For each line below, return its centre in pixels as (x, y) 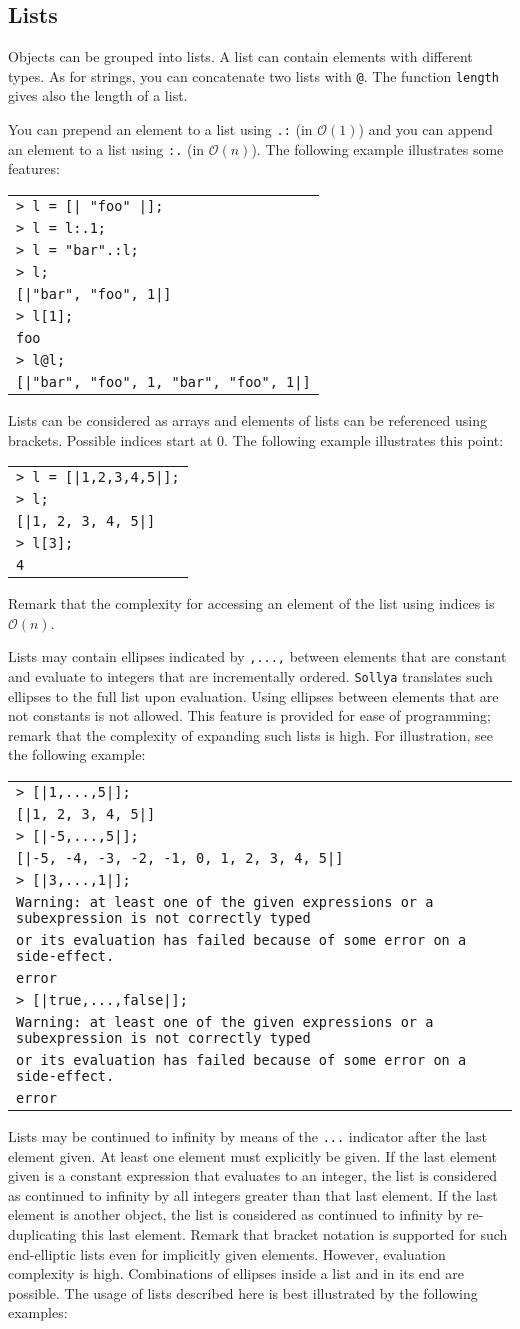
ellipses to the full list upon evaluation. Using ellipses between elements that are (253, 695)
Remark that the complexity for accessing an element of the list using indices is (251, 603)
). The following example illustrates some (377, 148)
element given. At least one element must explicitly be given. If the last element (252, 1155)
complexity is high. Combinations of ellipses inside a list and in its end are (236, 1273)
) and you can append (425, 129)
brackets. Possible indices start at (110, 439)
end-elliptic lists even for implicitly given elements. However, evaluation (227, 1253)
